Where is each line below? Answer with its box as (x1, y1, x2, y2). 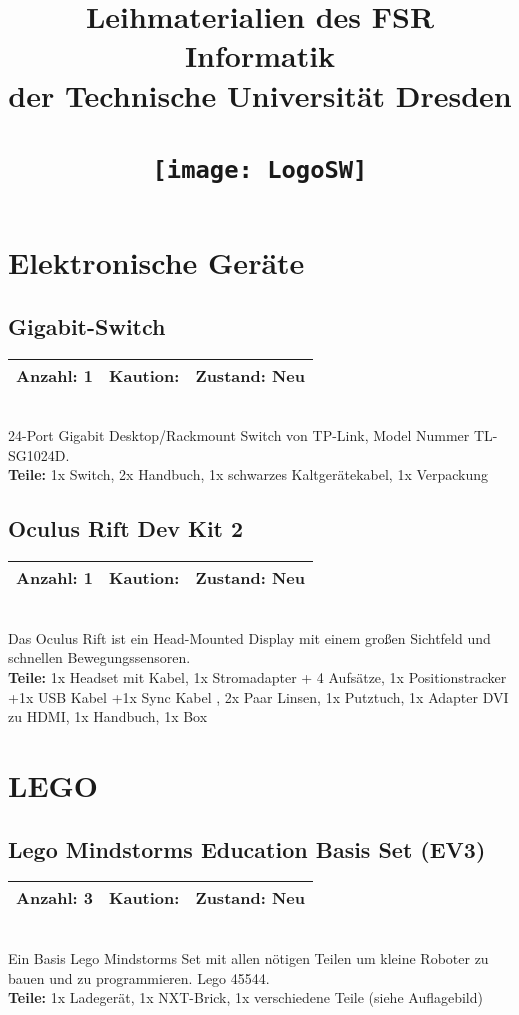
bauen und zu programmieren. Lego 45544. (8, 967, 270, 988)
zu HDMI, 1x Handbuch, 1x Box (8, 706, 208, 727)
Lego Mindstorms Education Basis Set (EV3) (8, 833, 486, 864)
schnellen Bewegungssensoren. (8, 647, 191, 668)
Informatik (184, 35, 336, 76)
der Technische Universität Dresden (8, 74, 512, 115)
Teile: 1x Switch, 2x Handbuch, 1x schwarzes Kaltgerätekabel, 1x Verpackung (8, 464, 489, 485)
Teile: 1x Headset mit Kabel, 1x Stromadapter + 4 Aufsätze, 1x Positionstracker (8, 667, 507, 687)
